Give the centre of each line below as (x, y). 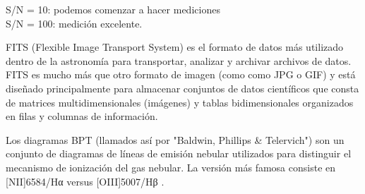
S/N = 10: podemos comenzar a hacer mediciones (113, 9)
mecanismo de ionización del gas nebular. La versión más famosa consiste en (171, 167)
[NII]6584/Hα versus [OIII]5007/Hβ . (85, 181)
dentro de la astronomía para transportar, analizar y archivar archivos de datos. (179, 60)
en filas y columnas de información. (82, 116)
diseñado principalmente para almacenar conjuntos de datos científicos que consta (182, 88)
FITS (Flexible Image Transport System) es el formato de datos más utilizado (175, 47)
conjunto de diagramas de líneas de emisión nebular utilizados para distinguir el (179, 153)
